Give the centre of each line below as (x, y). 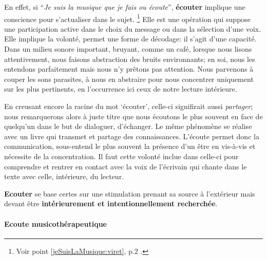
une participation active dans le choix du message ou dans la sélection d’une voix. (133, 28)
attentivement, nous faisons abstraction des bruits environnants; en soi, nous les (130, 59)
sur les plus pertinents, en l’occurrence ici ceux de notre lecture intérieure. (121, 89)
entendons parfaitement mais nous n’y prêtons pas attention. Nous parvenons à (129, 69)
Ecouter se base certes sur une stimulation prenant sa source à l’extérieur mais (130, 193)
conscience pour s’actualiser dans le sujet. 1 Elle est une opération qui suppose (128, 18)
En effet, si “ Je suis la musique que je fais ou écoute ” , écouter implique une (125, 7)
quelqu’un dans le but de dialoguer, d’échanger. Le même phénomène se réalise (128, 126)
